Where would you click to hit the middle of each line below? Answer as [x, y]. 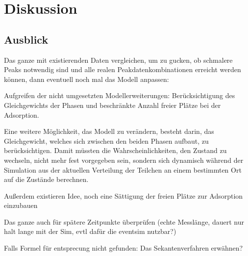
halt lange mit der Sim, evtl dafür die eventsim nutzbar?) [90, 231]
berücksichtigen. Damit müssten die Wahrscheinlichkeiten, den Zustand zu [115, 150]
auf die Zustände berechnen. [46, 179]
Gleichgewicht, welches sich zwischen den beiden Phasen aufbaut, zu [106, 141]
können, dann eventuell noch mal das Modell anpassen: [87, 79]
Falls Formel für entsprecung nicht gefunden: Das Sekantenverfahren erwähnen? [124, 248]
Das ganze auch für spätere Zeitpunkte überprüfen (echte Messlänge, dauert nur [124, 221]
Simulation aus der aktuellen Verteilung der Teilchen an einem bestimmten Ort [123, 169]
